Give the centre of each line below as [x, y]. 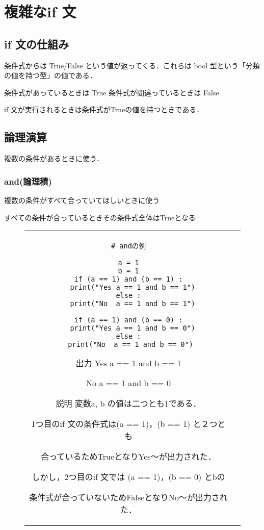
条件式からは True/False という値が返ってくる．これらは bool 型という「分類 [132, 65]
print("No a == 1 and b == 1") [133, 304]
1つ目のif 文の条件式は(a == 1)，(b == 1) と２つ [124, 424]
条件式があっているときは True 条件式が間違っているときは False [112, 92]
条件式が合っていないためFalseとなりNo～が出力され [128, 497]
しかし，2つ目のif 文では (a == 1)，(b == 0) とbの [128, 477]
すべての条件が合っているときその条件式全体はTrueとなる [100, 217]
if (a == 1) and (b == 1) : [128, 279]
